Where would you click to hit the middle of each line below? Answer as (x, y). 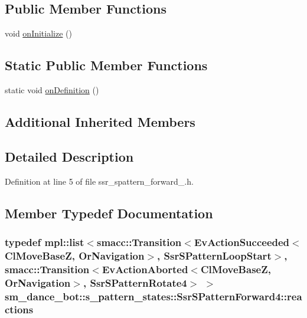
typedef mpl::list (45, 242)
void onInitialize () (38, 33)
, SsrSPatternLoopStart (214, 255)
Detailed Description (69, 156)
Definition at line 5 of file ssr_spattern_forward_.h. (99, 181)
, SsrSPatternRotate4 (135, 282)
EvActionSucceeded (242, 242)
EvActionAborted (145, 269)
